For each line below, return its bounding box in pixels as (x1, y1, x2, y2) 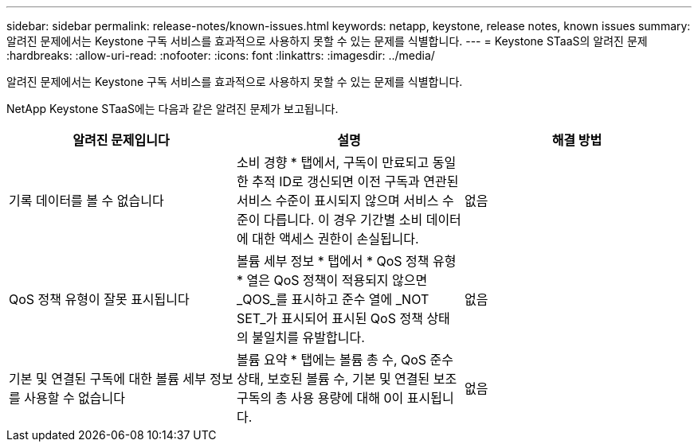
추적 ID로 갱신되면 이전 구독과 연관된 (252, 173, 459, 189)
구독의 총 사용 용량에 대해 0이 (236, 390, 404, 406)
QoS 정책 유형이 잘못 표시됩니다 (9, 291, 190, 307)
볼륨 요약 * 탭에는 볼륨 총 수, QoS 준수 (236, 352, 454, 368)
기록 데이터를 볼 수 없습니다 (9, 193, 164, 208)
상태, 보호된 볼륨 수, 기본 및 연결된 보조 (236, 371, 457, 387)
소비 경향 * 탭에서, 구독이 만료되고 (236, 154, 429, 170)
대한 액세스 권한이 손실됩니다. (252, 231, 419, 247)
